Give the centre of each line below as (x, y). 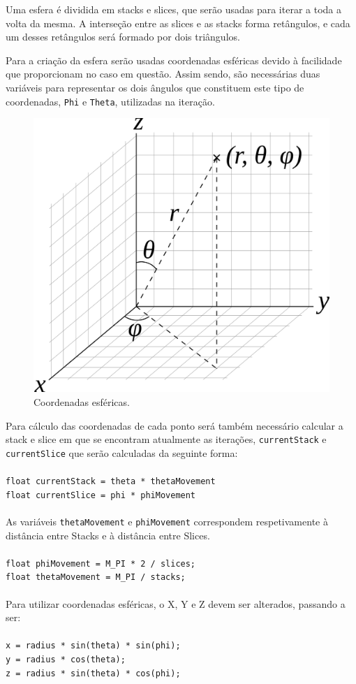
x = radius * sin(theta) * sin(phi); (93, 646)
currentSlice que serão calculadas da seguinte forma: (122, 452)
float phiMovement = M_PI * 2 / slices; (101, 563)
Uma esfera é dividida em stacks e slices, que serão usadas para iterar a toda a (174, 9)
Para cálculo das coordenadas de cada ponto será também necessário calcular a (175, 425)
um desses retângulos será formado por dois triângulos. (123, 37)
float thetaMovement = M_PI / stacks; (96, 577)
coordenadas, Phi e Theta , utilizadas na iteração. (110, 101)
